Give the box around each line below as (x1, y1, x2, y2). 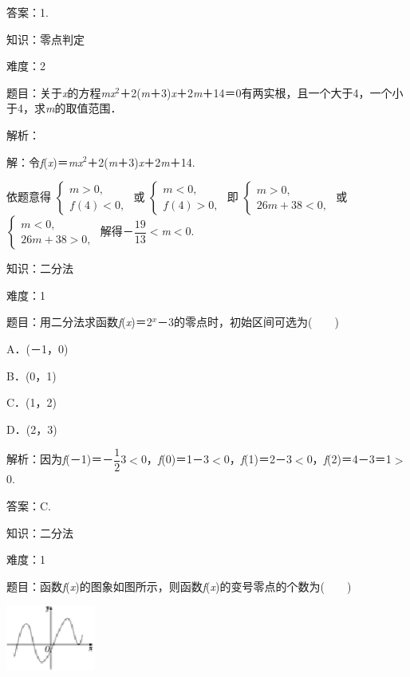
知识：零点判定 (6, 30, 85, 47)
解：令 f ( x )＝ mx (6, 153, 83, 170)
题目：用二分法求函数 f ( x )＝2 (6, 313, 152, 330)
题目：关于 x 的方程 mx (6, 84, 116, 100)
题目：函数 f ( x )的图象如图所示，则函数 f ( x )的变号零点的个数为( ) (6, 577, 352, 594)
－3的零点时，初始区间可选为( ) (157, 313, 340, 330)
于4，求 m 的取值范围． (6, 100, 122, 116)
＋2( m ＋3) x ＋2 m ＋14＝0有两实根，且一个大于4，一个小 (120, 84, 404, 100)
